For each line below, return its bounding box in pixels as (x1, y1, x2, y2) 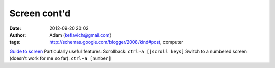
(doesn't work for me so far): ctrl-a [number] (9, 55, 112, 61)
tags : (9, 39, 21, 45)
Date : (9, 25, 21, 31)
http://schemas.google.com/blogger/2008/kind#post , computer (49, 39, 183, 45)
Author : (9, 32, 26, 38)
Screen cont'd (9, 8, 71, 19)
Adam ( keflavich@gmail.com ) (49, 32, 112, 38)
